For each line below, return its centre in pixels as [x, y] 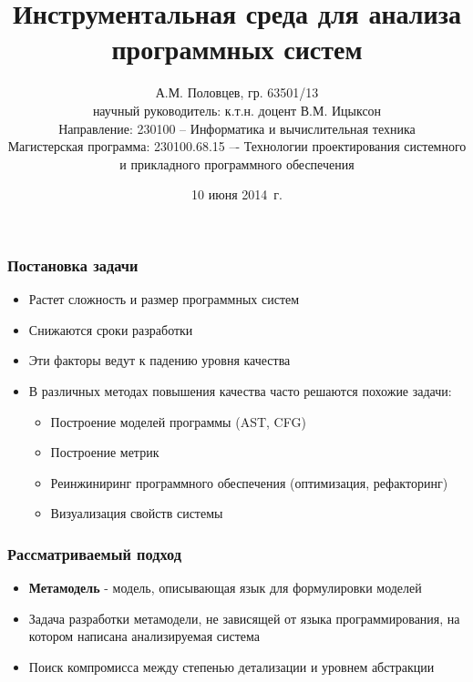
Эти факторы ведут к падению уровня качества [159, 360]
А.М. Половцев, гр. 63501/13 [237, 92]
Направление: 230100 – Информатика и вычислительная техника [237, 128]
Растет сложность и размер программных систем [164, 299]
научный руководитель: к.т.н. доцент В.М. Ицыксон [237, 110]
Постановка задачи [73, 265]
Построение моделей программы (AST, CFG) [178, 421]
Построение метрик [105, 452]
